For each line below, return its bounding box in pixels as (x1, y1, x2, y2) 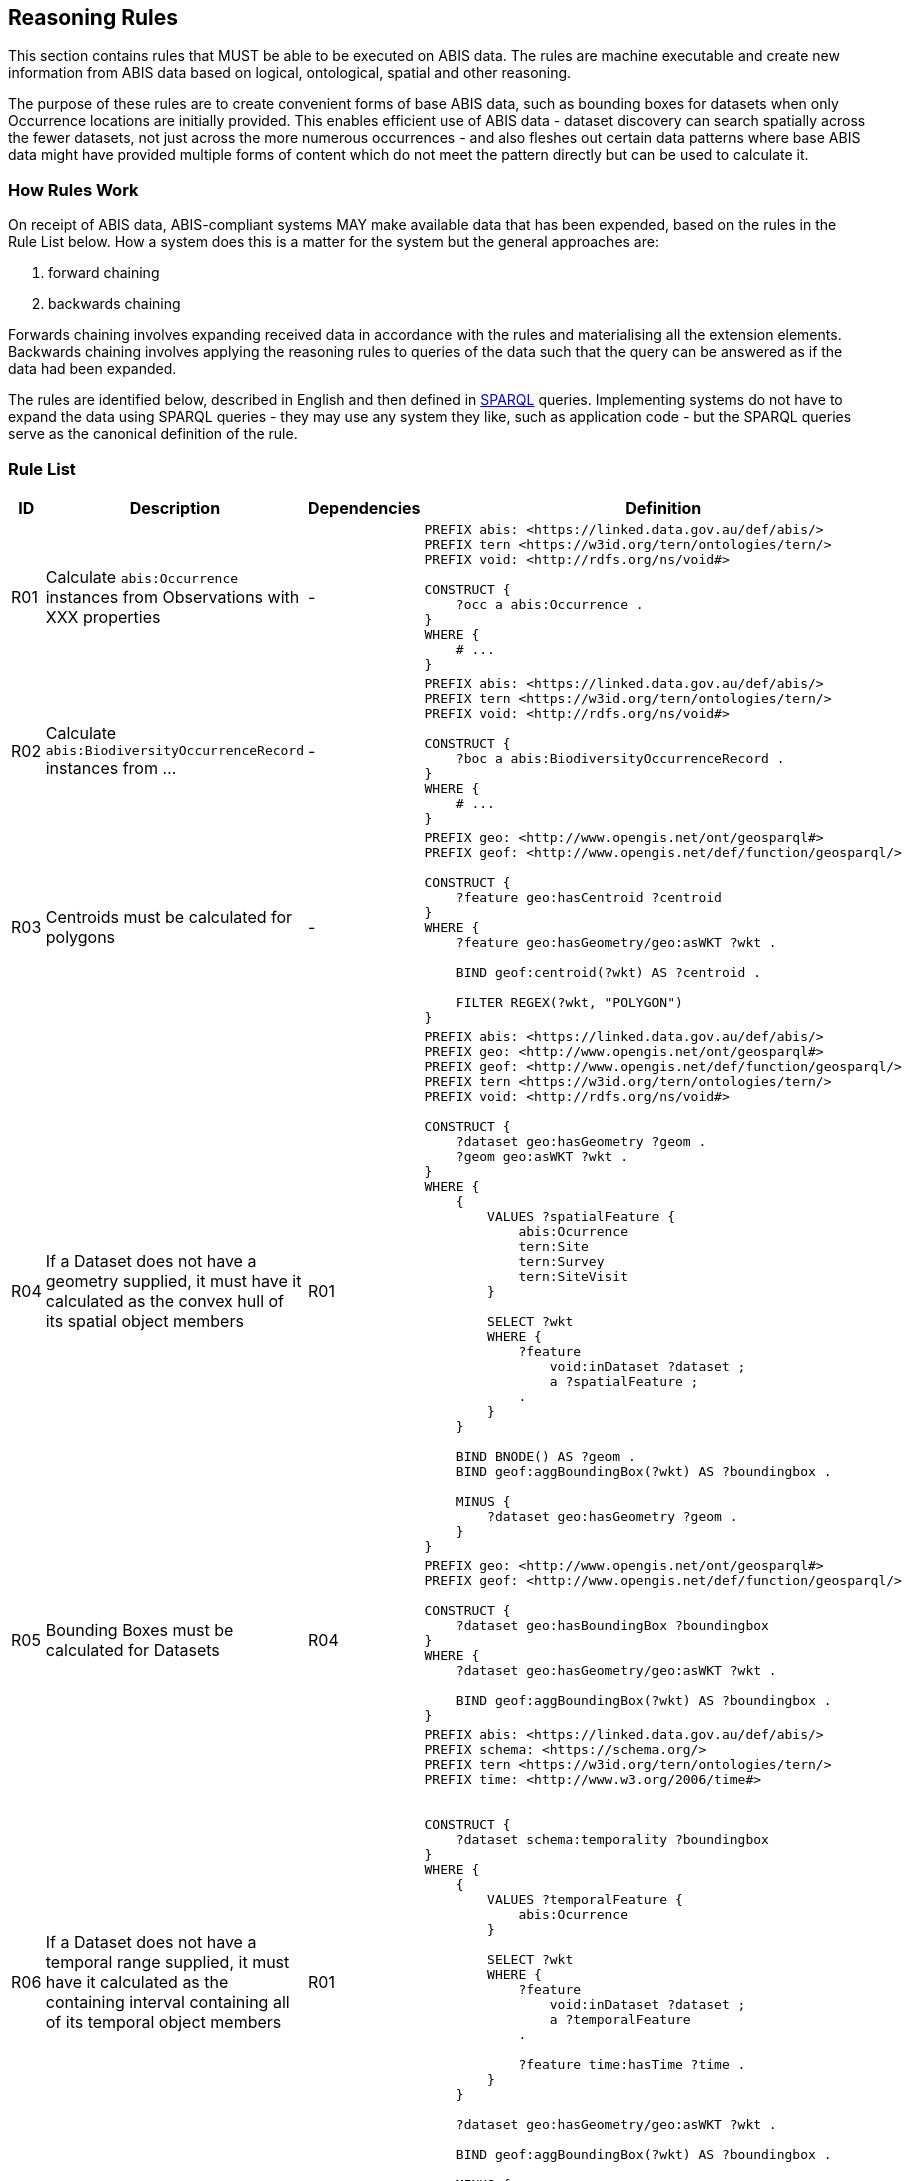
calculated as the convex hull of (45, 1291, 285, 1312)
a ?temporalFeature (549, 2011, 691, 2027)
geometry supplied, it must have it (45, 1271, 302, 1292)
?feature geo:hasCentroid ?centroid (455, 889, 722, 905)
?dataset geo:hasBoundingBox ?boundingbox (455, 1617, 769, 1633)
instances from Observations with (45, 586, 300, 607)
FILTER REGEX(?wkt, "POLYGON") (455, 994, 683, 1010)
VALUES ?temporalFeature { (487, 1891, 683, 1907)
